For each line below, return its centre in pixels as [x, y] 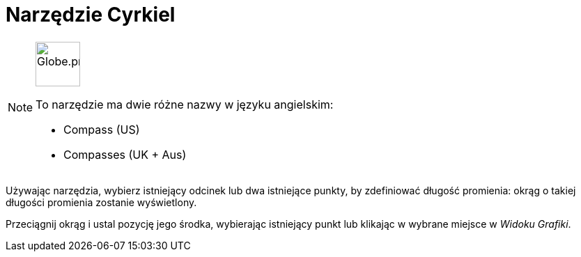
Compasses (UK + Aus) [125, 154]
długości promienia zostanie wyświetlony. [101, 202]
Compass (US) [102, 129]
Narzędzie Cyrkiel [91, 15]
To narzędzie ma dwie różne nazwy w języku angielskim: [185, 104]
